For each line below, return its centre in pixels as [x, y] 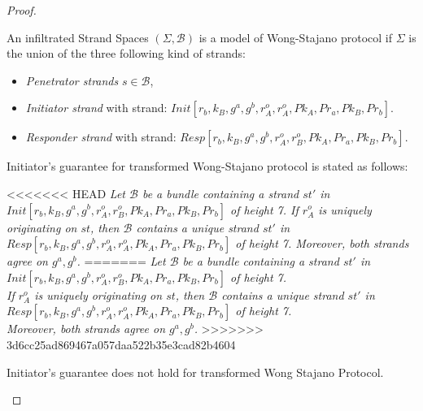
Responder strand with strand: [101, 137]
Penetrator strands [72, 80]
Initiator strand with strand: [96, 108]
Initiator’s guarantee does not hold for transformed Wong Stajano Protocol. [195, 372]
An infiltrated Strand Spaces [78, 37]
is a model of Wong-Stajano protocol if [296, 37]
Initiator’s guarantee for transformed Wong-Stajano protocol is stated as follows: [207, 166]
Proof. [22, 10]
